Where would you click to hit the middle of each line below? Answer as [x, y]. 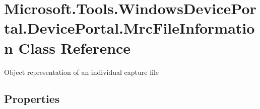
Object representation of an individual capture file [82, 72]
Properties [32, 99]
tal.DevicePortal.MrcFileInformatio [129, 28]
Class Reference [75, 47]
